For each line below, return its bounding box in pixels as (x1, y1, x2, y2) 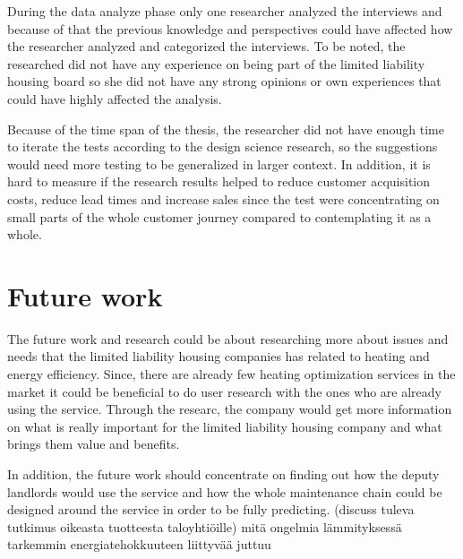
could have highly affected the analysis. (7, 89, 222, 107)
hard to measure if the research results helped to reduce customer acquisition (7, 172, 431, 191)
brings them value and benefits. (7, 434, 180, 453)
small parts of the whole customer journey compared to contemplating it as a (7, 207, 432, 226)
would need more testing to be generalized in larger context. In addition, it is (7, 154, 431, 173)
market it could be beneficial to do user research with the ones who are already (7, 382, 442, 400)
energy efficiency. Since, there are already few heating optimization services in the (7, 365, 456, 383)
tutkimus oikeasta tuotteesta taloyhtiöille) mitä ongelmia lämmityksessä (7, 517, 402, 536)
